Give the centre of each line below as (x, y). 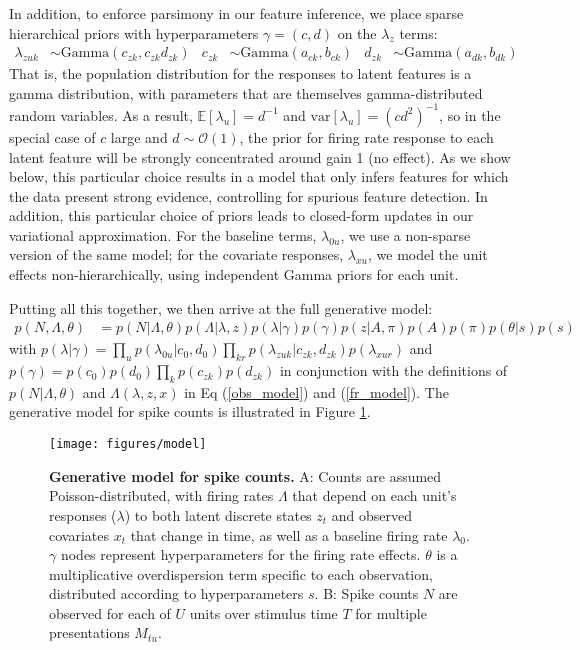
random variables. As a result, (101, 114)
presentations (89, 632)
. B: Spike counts (366, 593)
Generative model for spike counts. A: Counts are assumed (245, 475)
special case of (52, 136)
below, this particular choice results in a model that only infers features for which (259, 176)
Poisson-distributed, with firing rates (161, 495)
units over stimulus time (263, 612)
